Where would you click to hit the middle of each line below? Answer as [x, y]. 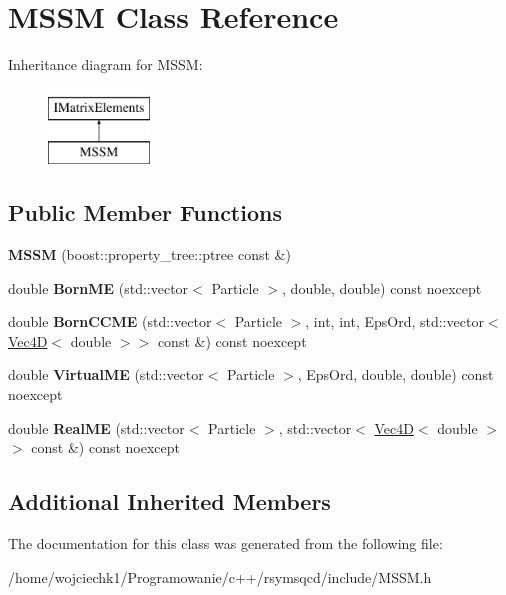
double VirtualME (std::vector [106, 374]
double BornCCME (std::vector [110, 321]
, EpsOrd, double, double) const [395, 374]
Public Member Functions [145, 212]
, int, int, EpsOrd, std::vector [394, 321]
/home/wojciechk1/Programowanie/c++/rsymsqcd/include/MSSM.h [220, 576]
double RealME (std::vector [96, 427]
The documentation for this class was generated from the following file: [225, 543]
